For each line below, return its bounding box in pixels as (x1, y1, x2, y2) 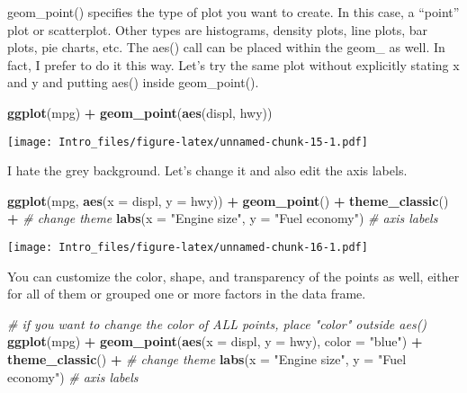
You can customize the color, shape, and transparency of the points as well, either (7, 266, 460, 285)
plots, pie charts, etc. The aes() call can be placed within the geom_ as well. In (7, 38, 445, 57)
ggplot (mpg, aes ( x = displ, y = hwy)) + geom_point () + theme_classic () (7, 191, 449, 210)
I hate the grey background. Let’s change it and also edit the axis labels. (7, 161, 408, 180)
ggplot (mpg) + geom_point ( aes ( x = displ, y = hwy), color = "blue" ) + (7, 332, 423, 351)
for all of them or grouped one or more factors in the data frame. (7, 284, 366, 303)
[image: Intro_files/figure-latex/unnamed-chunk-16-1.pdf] (7, 241, 368, 254)
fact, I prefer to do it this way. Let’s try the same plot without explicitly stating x (7, 55, 460, 74)
